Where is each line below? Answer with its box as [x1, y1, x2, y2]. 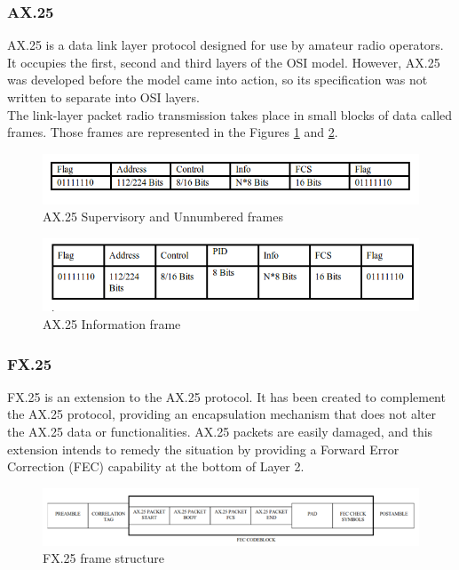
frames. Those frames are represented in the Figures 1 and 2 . [7, 123, 338, 141]
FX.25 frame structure [43, 549, 164, 567]
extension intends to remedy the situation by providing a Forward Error [7, 439, 400, 458]
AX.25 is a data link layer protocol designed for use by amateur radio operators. [7, 36, 444, 54]
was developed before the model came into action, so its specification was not [7, 70, 428, 89]
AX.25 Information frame [43, 315, 181, 333]
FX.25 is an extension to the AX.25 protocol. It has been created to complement [7, 387, 446, 405]
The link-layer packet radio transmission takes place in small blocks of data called [7, 105, 453, 124]
